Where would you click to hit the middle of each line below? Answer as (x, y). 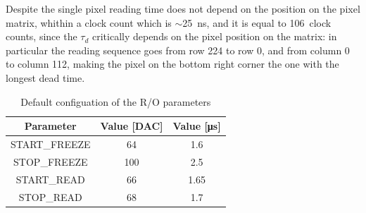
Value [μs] (197, 126)
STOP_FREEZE (51, 161)
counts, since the (42, 36)
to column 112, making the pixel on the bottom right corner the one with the (172, 64)
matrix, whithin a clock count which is (89, 22)
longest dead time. (45, 77)
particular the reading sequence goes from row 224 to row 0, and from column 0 (178, 50)
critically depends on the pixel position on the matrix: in (214, 36)
